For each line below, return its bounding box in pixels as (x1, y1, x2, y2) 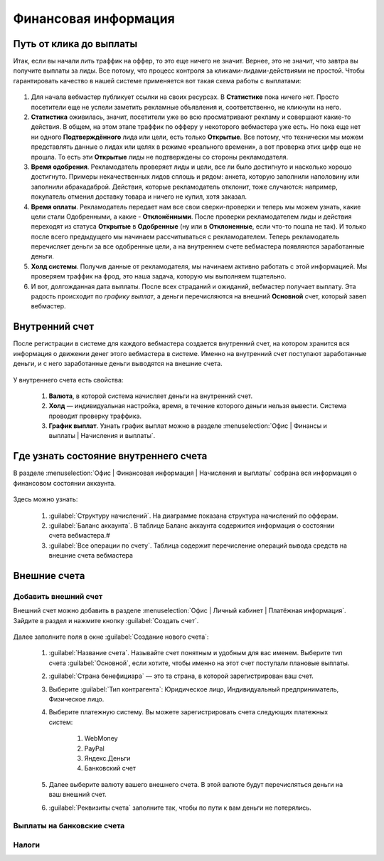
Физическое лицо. (48, 695, 105, 703)
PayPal (84, 744, 105, 753)
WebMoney (84, 734, 118, 743)
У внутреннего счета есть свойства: (13, 375, 124, 384)
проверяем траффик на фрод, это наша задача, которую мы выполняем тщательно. (31, 272, 287, 281)
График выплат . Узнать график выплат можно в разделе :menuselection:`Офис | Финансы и (48, 422, 327, 430)
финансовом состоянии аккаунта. (13, 479, 117, 487)
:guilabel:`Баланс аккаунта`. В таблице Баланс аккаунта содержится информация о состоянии (48, 521, 335, 530)
